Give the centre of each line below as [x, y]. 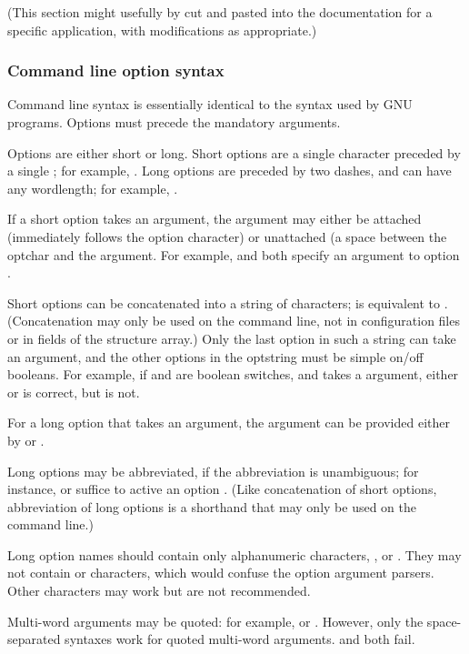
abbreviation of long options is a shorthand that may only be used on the [212, 506]
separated [34, 639]
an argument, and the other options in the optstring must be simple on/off [215, 356]
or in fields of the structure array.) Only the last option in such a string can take [232, 338]
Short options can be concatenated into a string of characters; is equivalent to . [228, 302]
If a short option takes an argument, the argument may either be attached [215, 219]
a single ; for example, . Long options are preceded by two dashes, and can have [230, 171]
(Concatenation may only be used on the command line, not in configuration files [234, 321]
